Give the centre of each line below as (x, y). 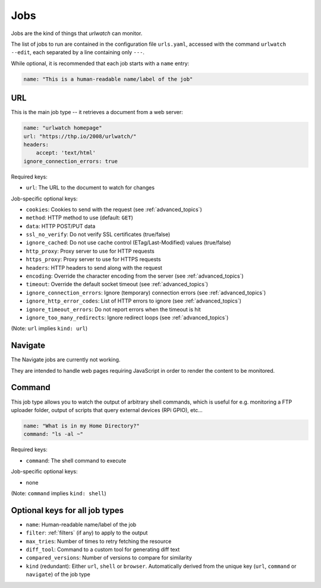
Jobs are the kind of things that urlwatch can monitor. (77, 33)
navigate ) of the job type (58, 574)
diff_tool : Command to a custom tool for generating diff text (103, 549)
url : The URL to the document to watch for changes (90, 188)
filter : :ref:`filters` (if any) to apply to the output (87, 533)
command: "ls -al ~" (53, 434)
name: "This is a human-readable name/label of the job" (108, 79)
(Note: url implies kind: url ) (49, 328)
